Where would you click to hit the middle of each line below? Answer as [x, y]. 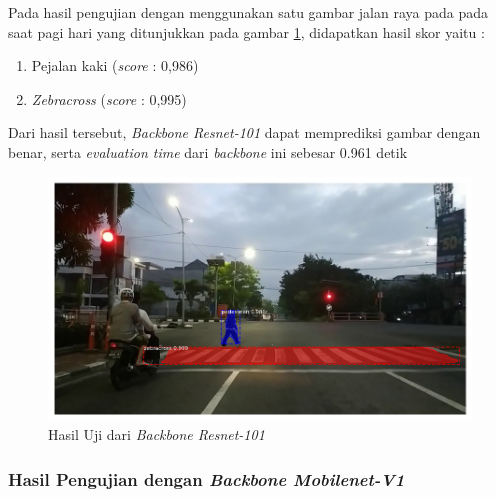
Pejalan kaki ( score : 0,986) [115, 65]
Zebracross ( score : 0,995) [109, 98]
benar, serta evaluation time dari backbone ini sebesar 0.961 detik [208, 151]
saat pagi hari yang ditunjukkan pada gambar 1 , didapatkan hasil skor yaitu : [246, 31]
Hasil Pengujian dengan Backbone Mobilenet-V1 [206, 478]
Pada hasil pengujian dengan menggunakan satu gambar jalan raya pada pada [248, 12]
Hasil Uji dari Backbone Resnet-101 [156, 434]
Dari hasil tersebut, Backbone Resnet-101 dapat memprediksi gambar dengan [244, 132]
